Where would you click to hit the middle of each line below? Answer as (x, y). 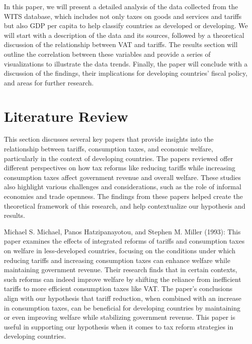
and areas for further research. (49, 82)
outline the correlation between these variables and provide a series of (107, 54)
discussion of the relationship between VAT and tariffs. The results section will (121, 44)
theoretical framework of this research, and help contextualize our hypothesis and (125, 205)
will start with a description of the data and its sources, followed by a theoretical (124, 35)
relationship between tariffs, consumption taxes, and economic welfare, (109, 149)
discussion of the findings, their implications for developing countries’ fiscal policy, (126, 73)
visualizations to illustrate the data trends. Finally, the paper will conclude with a (126, 63)
